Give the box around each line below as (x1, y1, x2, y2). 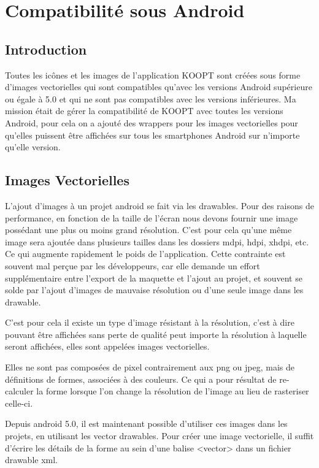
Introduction (5, 39, 87, 58)
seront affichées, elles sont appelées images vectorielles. (5, 340, 210, 353)
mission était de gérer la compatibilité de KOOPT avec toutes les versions (5, 104, 283, 117)
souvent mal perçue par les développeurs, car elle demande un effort (5, 259, 260, 272)
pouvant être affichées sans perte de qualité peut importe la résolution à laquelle (5, 328, 307, 340)
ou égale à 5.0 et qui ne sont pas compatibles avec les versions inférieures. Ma (5, 92, 296, 105)
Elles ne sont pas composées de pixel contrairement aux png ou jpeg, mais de (5, 361, 295, 374)
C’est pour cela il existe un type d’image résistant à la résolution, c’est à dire (5, 316, 294, 329)
